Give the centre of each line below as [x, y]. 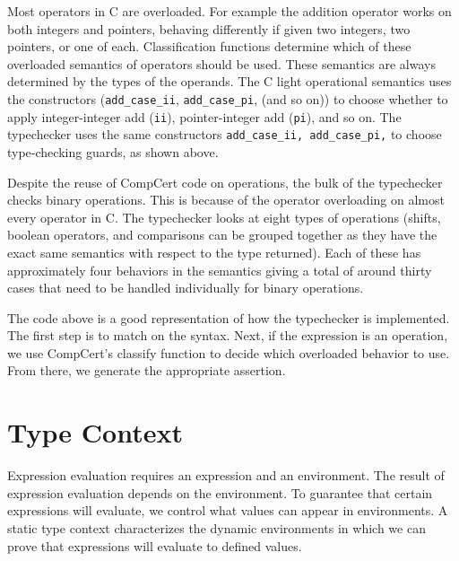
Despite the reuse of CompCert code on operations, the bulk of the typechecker [225, 182]
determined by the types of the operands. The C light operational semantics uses [229, 81]
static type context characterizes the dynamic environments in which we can [217, 527]
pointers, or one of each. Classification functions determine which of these [209, 46]
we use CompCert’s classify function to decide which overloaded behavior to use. [229, 352]
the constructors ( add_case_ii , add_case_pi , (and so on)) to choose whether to [228, 98]
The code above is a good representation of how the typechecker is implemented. [229, 317]
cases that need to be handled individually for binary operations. [186, 288]
